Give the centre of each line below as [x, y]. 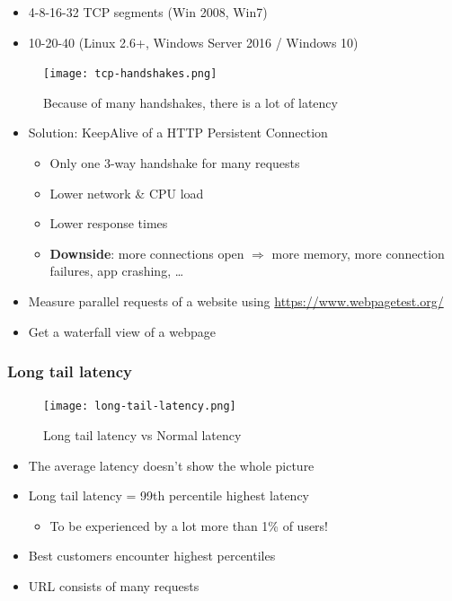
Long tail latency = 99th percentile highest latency [168, 495]
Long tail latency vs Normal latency [142, 435]
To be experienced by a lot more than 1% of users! [189, 525]
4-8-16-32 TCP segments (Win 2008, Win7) [148, 12]
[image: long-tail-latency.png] [140, 407]
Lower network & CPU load [127, 193]
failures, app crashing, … [117, 271]
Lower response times [109, 223]
